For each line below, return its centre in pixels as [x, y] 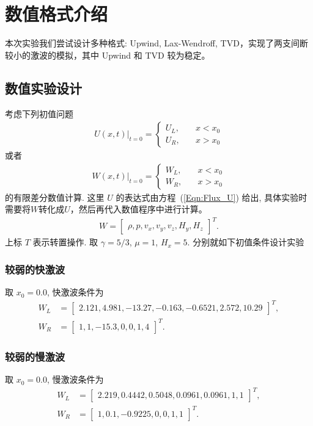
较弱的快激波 [35, 269]
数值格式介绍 [57, 14]
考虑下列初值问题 [39, 113]
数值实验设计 [43, 88]
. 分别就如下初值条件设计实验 [246, 242]
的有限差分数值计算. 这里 [55, 197]
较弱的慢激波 [35, 356]
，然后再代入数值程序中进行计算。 [138, 209]
